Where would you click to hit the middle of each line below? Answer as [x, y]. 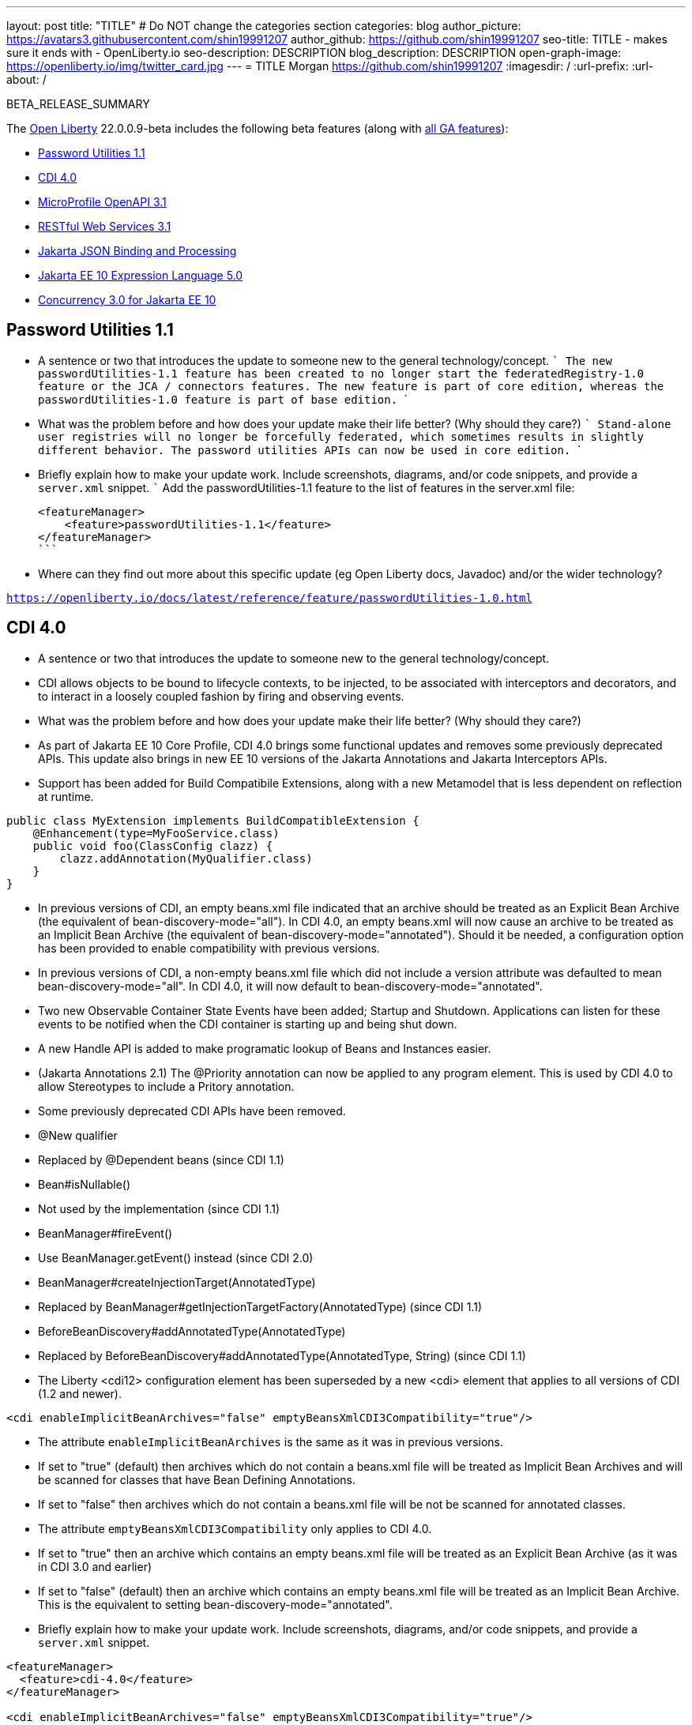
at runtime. [66, 796]
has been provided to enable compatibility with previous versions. [209, 948]
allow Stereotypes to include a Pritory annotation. [166, 1086]
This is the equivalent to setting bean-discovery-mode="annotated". [215, 1604]
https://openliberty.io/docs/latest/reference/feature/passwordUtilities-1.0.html [269, 598]
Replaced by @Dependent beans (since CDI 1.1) [161, 1159]
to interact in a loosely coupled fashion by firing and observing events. [221, 696]
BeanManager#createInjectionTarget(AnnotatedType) [177, 1282]
